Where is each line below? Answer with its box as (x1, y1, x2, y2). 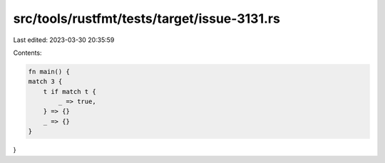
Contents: (13, 48, 42, 57)
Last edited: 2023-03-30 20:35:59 (13, 36, 115, 44)
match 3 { (28, 78, 63, 85)
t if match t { (43, 88, 96, 95)
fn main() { (28, 68, 71, 75)
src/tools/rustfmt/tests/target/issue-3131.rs (13, 11, 281, 26)
